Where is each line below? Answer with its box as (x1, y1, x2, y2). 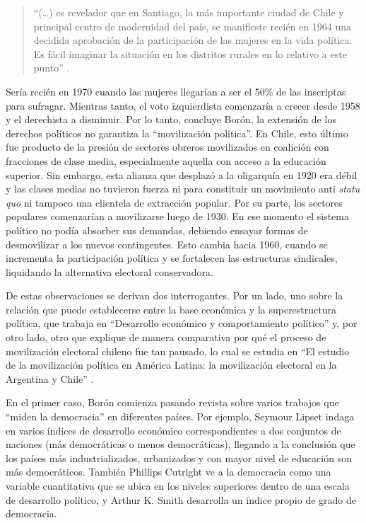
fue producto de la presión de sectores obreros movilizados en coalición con (6, 139, 329, 154)
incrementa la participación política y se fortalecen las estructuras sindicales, (6, 251, 338, 265)
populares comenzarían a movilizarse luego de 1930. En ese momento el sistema (6, 209, 349, 224)
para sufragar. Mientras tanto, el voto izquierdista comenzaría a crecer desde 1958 (6, 98, 360, 113)
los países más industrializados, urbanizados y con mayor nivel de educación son (6, 450, 352, 465)
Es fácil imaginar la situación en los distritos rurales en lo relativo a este (33, 46, 347, 61)
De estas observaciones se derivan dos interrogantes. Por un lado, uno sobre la (6, 288, 343, 303)
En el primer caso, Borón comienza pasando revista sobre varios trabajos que (6, 395, 339, 410)
